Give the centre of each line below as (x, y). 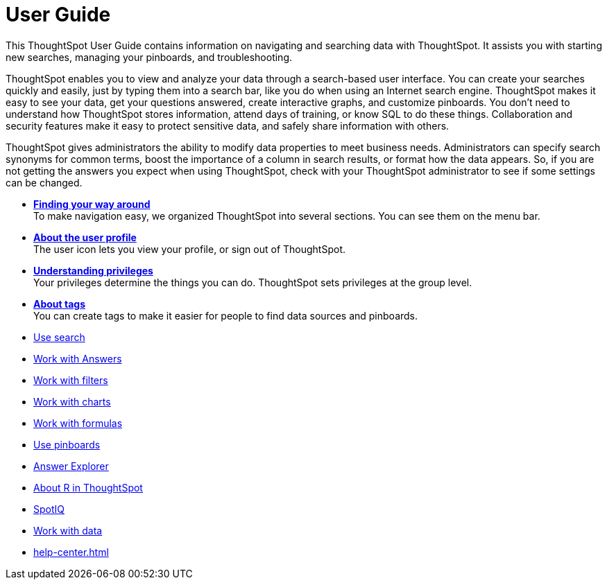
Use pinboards (67, 444)
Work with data (68, 530)
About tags (60, 304)
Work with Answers (78, 358)
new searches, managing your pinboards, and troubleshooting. (149, 57)
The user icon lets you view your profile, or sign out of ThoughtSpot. (189, 249)
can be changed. (44, 182)
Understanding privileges (93, 270)
